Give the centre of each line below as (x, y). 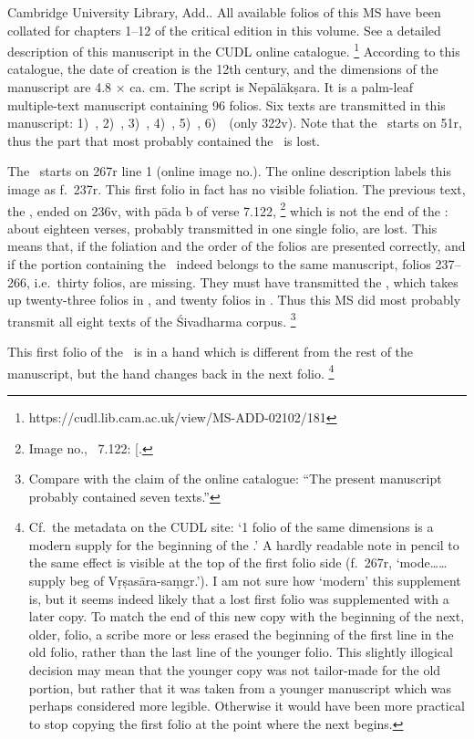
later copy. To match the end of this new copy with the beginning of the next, (247, 616)
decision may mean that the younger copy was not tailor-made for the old (235, 670)
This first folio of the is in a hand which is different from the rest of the (211, 352)
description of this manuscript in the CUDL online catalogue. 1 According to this (234, 50)
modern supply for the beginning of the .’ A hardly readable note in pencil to (244, 544)
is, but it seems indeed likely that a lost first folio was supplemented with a (239, 598)
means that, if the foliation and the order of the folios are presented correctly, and (237, 246)
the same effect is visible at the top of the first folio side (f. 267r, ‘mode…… (238, 562)
